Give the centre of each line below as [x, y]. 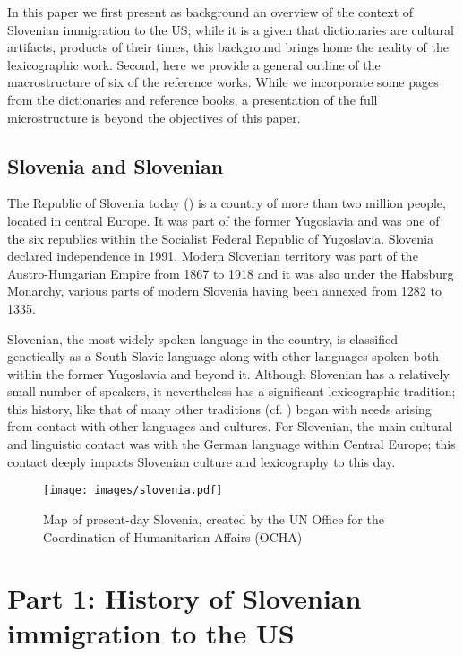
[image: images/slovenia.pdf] [133, 491]
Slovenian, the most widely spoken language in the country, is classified [202, 338]
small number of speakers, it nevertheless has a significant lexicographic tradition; [231, 391]
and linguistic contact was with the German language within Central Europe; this [231, 444]
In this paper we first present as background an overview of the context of [210, 12]
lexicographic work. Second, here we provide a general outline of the [194, 64]
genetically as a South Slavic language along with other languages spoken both [223, 356]
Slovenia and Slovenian [116, 165]
